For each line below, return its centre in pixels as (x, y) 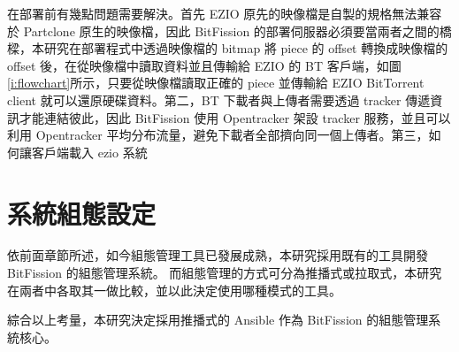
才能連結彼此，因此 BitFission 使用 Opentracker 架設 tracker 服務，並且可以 (235, 117)
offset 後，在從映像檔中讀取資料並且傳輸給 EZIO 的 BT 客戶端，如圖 (204, 65)
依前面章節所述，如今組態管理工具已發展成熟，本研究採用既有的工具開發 (218, 255)
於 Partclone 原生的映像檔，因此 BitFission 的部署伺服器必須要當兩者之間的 (223, 31)
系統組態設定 (82, 213)
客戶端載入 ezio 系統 (89, 152)
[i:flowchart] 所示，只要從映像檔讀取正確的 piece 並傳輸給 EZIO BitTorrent (216, 83)
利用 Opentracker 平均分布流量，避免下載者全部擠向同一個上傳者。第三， (218, 135)
